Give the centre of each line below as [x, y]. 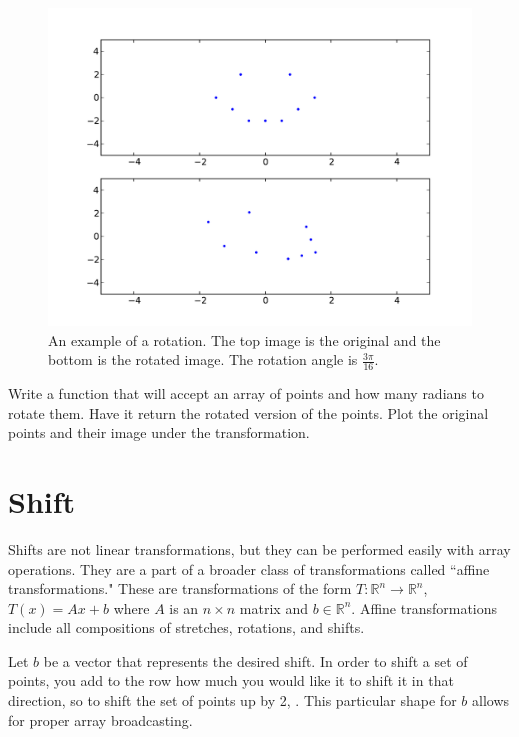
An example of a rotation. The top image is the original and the [244, 339]
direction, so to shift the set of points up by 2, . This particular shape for [232, 700]
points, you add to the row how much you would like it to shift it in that [231, 680]
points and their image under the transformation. [159, 432]
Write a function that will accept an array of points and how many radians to [246, 393]
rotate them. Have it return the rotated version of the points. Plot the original [248, 412]
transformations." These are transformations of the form [180, 588]
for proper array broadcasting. [100, 719]
